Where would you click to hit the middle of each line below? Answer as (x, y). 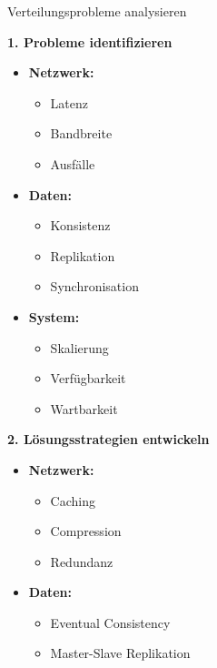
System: (54, 316)
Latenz (69, 102)
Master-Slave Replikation (120, 653)
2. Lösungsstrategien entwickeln (108, 439)
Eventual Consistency (110, 622)
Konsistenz (80, 225)
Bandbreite (81, 133)
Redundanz (82, 561)
